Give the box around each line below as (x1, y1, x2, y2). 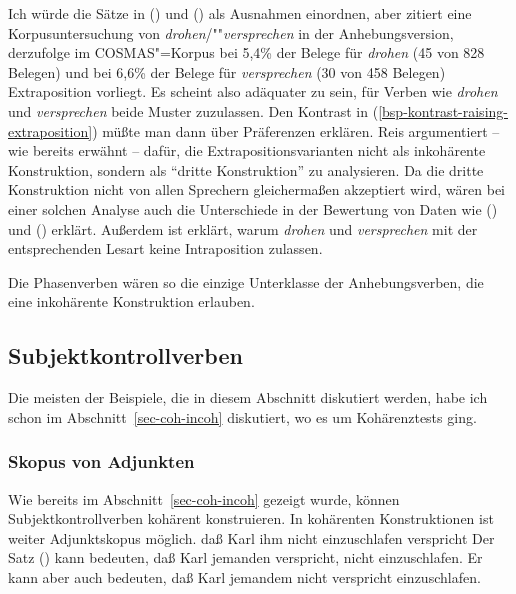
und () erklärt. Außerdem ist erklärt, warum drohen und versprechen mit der (8, 218, 478, 239)
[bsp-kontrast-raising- (378, 100, 508, 121)
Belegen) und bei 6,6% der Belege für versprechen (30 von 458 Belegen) (8, 61, 446, 82)
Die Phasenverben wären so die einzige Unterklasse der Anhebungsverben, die (8, 271, 484, 292)
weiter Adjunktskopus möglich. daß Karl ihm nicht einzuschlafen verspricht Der (8, 527, 495, 548)
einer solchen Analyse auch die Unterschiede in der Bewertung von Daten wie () (8, 198, 498, 219)
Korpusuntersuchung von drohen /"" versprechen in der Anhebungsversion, (8, 22, 454, 43)
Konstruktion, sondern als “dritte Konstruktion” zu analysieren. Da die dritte (8, 159, 484, 180)
